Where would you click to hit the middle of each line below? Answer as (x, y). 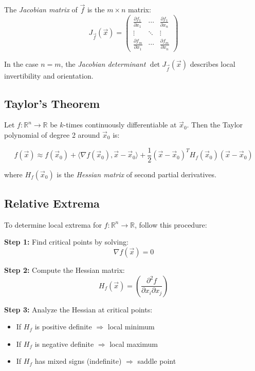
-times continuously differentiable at (120, 125)
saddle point (157, 361)
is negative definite (64, 344)
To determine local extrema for (53, 224)
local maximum (134, 344)
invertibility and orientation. (49, 75)
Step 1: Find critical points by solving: (66, 242)
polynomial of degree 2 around (52, 134)
